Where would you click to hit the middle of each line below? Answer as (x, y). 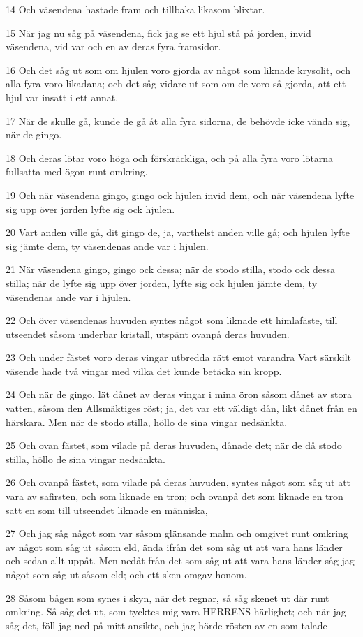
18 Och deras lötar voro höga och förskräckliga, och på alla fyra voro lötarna (170, 158)
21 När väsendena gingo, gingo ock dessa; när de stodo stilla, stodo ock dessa (170, 269)
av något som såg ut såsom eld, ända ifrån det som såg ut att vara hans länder (174, 547)
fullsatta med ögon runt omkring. (77, 171)
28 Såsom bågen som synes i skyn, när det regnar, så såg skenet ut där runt (168, 598)
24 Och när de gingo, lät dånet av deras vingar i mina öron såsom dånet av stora (179, 394)
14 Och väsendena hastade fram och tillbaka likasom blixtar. (135, 9)
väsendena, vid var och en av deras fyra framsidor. (113, 46)
